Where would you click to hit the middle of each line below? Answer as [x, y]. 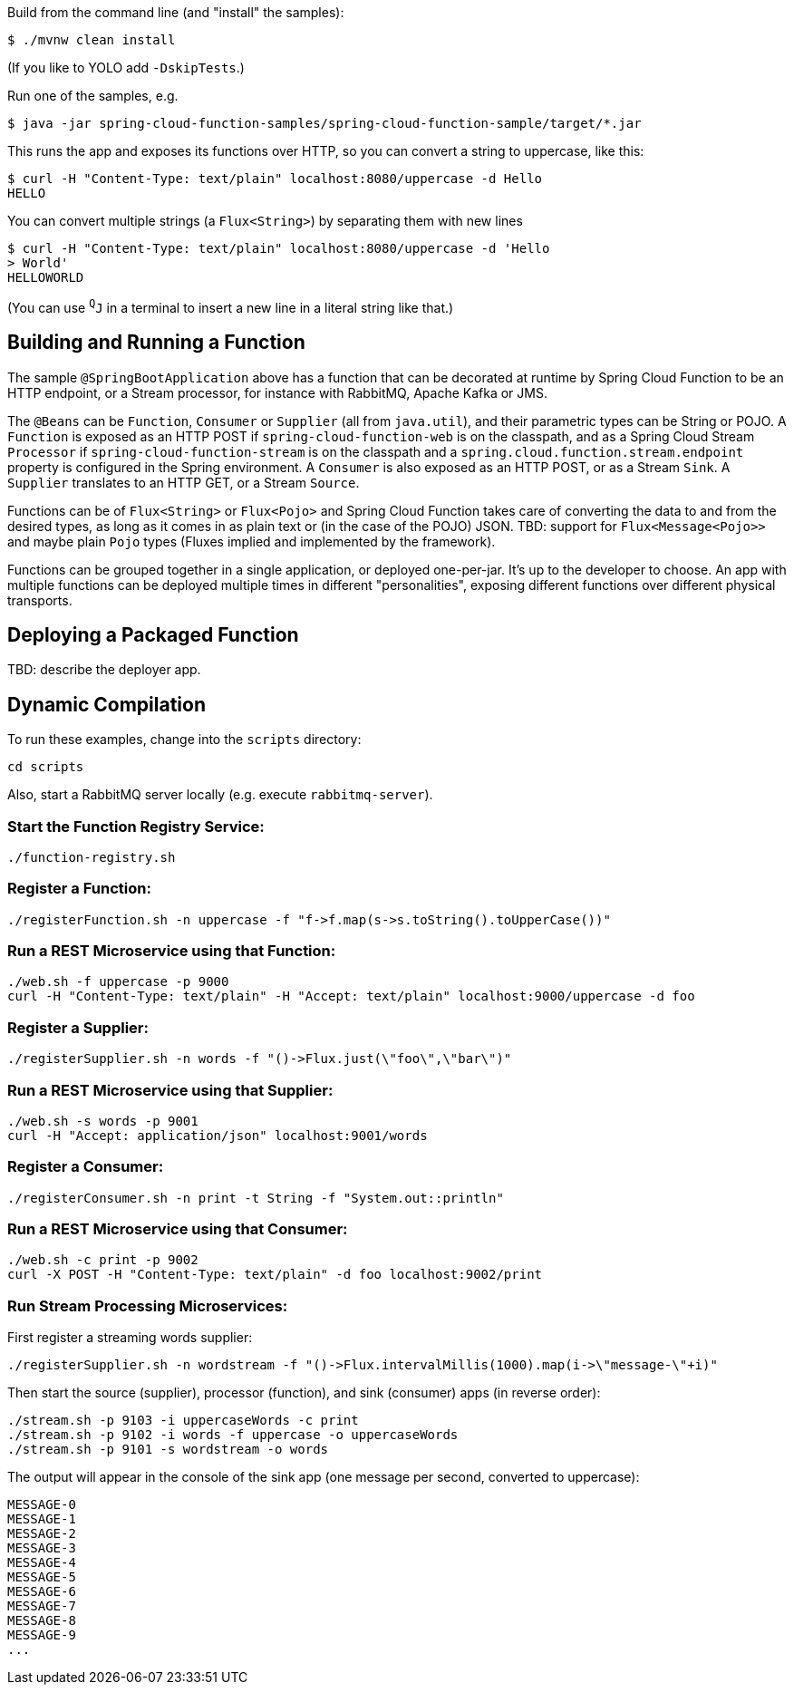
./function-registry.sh [92, 857]
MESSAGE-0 [42, 1505]
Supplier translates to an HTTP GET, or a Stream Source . [184, 482]
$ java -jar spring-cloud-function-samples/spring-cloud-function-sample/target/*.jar [324, 123]
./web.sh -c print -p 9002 [103, 1260]
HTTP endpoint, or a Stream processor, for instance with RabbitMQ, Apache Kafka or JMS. [277, 392]
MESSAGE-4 [42, 1563]
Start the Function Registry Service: [136, 826]
